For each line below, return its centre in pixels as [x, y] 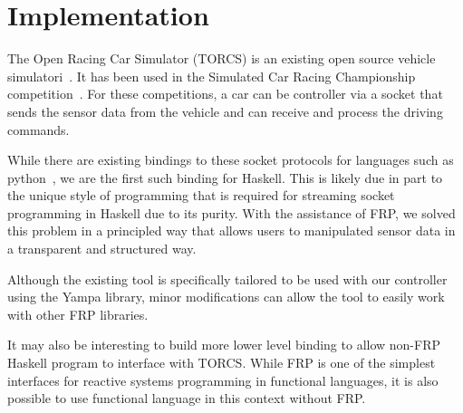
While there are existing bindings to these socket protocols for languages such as [231, 160]
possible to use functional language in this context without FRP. [187, 398]
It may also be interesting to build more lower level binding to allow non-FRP [224, 345]
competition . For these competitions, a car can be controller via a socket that [225, 94]
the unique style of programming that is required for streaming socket [201, 195]
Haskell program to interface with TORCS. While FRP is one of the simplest [222, 363]
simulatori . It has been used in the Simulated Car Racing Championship [212, 76]
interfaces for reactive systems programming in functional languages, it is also [223, 380]
